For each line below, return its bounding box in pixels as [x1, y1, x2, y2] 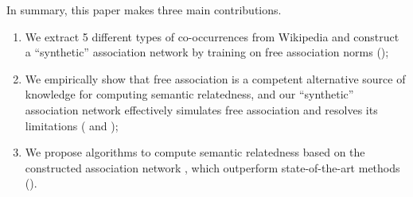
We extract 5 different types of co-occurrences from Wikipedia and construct [25, 28, 399, 44]
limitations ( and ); [25, 117, 119, 133]
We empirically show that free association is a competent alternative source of [25, 70, 406, 87]
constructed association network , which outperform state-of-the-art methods [25, 159, 400, 176]
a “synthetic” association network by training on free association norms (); [25, 44, 389, 60]
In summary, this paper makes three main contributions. [6, 2, 282, 17]
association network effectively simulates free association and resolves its [25, 101, 378, 118]
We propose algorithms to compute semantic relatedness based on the [25, 144, 365, 160]
